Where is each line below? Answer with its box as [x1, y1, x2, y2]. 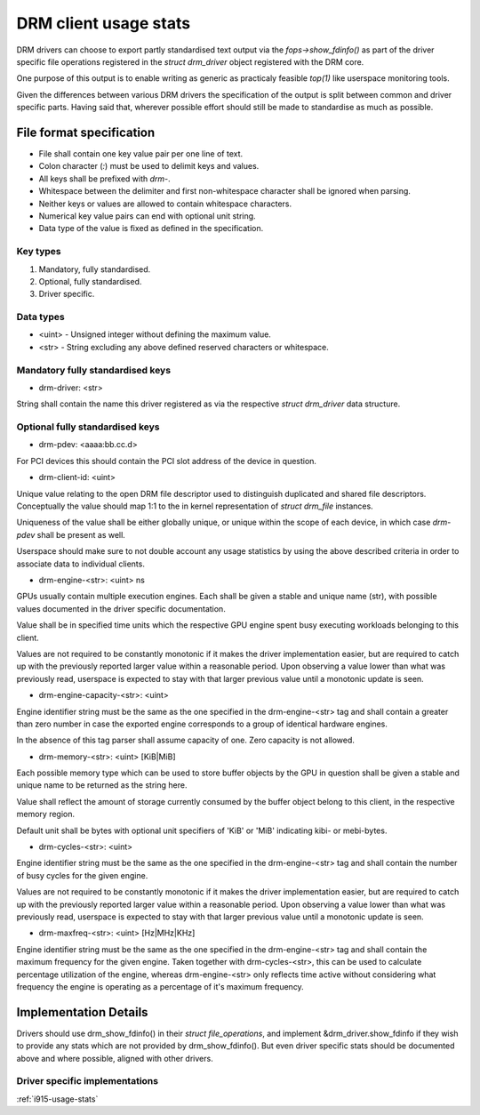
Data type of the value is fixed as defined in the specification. [38, 223, 264, 234]
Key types [16, 245, 61, 258]
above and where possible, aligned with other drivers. [16, 1053, 213, 1063]
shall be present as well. [36, 529, 126, 540]
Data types [16, 311, 66, 324]
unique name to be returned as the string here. [16, 780, 188, 790]
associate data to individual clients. [16, 558, 146, 569]
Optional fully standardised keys [16, 421, 160, 433]
